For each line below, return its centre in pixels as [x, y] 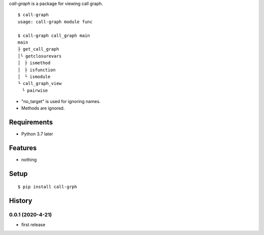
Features [23, 148]
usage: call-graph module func [55, 22]
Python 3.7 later [37, 134]
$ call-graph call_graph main [54, 35]
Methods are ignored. [43, 108]
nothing [29, 160]
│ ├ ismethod [34, 63]
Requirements [31, 122]
